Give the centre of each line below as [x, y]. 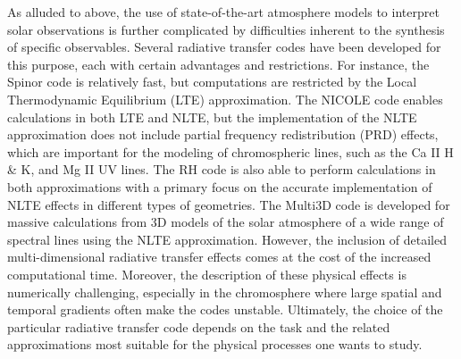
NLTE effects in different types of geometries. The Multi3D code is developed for [229, 204]
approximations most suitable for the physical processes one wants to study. [215, 344]
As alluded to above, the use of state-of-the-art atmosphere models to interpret [223, 12]
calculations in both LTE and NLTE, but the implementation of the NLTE [212, 117]
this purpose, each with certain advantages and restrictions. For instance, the [218, 64]
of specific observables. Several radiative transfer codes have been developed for [224, 47]
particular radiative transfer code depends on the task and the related [199, 326]
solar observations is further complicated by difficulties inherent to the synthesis [226, 29]
